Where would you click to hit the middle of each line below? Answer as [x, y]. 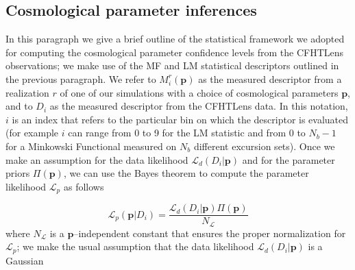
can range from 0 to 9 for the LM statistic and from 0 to [187, 133]
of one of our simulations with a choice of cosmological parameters [199, 92]
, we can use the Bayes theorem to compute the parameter [186, 173]
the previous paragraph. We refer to [81, 78]
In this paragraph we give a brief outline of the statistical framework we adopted [175, 39]
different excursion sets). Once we [264, 146]
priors [18, 173]
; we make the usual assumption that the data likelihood [135, 246]
